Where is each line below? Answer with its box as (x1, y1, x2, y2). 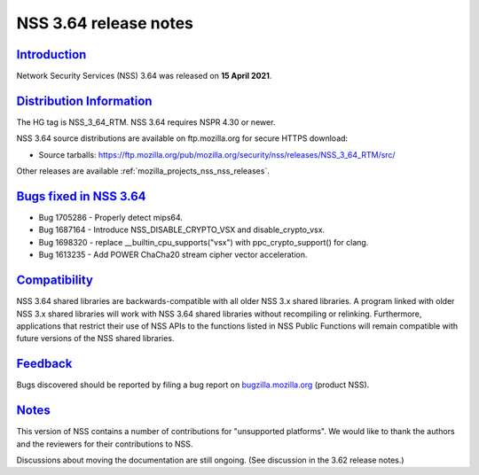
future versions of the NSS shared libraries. (16, 333, 175, 344)
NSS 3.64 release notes (16, 13, 194, 33)
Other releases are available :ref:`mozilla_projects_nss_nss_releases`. (16, 166, 270, 176)
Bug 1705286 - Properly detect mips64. (38, 213, 184, 223)
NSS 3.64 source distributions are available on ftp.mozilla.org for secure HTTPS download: (16, 133, 349, 144)
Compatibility (16, 273, 93, 288)
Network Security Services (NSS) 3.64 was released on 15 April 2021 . (16, 71, 272, 82)
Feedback (16, 356, 73, 371)
